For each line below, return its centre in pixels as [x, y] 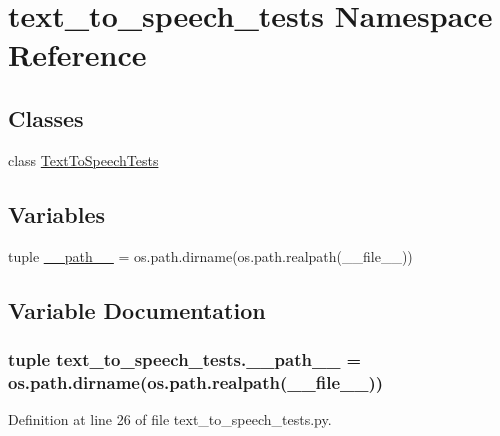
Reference [77, 54]
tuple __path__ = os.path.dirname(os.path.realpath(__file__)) [210, 255]
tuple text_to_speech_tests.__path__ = [185, 358]
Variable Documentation [137, 309]
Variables [57, 213]
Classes [46, 117]
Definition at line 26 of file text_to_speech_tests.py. [170, 419]
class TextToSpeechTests [83, 159]
